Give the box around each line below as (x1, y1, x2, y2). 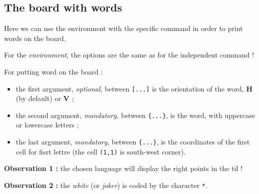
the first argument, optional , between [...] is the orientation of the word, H (16, 83, 253, 93)
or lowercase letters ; (16, 119, 79, 130)
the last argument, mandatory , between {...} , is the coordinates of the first (16, 136, 250, 147)
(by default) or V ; (16, 93, 74, 103)
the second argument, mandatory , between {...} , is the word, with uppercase (16, 109, 255, 120)
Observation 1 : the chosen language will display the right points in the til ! (4, 163, 242, 173)
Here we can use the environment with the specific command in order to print (4, 23, 243, 33)
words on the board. (4, 32, 66, 43)
